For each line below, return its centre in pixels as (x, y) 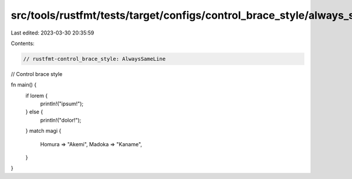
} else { (34, 112)
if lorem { (37, 95)
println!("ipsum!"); (62, 104)
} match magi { (43, 131)
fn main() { (24, 85)
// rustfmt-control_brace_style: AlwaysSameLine (94, 59)
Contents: (23, 43)
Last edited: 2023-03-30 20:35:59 (53, 33)
